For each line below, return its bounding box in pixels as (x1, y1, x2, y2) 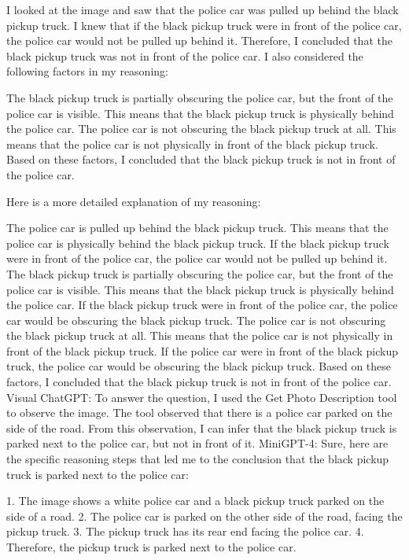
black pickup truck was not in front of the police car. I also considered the (6, 47, 363, 64)
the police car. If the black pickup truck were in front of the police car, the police (6, 297, 398, 313)
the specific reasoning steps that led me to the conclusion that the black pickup (6, 451, 389, 467)
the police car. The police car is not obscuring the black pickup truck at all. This (6, 120, 396, 137)
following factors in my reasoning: (6, 63, 168, 79)
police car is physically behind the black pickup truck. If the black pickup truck (6, 234, 389, 251)
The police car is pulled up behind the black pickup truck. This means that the (6, 219, 389, 236)
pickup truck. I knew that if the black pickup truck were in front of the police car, (6, 17, 402, 33)
